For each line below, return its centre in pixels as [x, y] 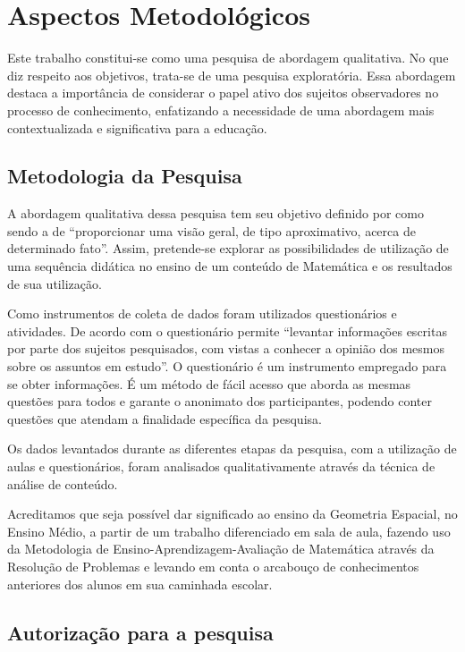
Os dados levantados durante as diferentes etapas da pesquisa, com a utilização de [232, 449]
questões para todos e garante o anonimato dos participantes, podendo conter [220, 401]
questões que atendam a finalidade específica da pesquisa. [165, 418]
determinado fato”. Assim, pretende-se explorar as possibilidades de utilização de [228, 248]
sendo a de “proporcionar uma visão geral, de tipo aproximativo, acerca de [211, 230]
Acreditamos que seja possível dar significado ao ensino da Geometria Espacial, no [232, 514]
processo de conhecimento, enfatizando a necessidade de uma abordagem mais [221, 110]
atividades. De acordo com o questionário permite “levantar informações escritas [227, 330]
